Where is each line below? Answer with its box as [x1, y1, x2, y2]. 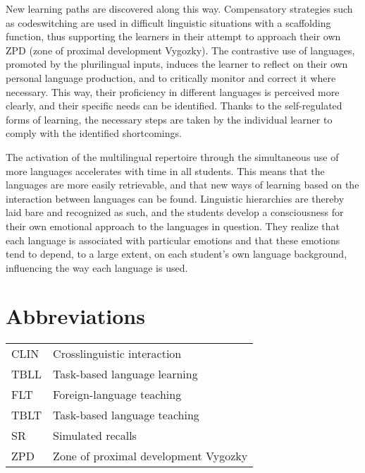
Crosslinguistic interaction [53, 345, 182, 362]
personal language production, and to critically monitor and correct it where [6, 70, 336, 85]
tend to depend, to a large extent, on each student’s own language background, [6, 246, 347, 261]
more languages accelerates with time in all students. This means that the [6, 163, 325, 178]
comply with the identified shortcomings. [6, 126, 182, 140]
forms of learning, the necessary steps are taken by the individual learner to [6, 112, 333, 126]
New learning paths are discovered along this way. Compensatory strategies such [6, 1, 353, 16]
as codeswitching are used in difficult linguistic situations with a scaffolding [6, 15, 331, 30]
